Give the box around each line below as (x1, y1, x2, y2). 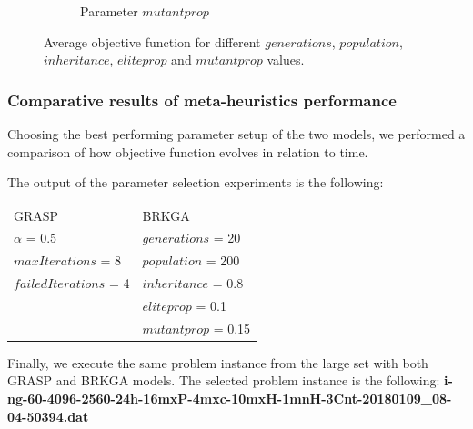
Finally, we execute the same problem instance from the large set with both (7, 353, 428, 372)
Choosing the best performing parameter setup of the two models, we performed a (7, 125, 466, 143)
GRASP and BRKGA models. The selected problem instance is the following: (7, 371, 440, 390)
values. (267, 50, 305, 69)
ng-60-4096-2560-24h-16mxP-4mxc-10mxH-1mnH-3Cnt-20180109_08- (7, 389, 452, 408)
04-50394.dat (7, 406, 89, 425)
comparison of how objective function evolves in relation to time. (7, 142, 368, 161)
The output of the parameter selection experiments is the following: (7, 173, 384, 192)
